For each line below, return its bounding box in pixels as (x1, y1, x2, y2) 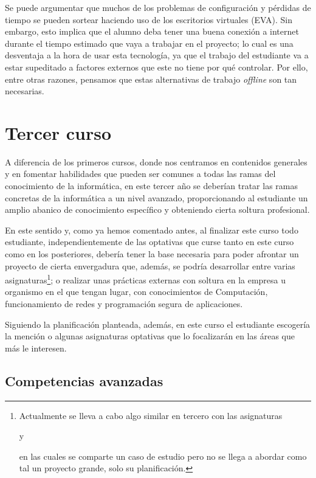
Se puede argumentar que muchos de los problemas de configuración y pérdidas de (5, 1, 311, 13)
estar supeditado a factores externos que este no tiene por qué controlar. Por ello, (5, 60, 308, 73)
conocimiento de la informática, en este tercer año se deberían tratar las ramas (5, 179, 298, 192)
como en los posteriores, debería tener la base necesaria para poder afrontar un (5, 248, 299, 260)
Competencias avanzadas (5, 371, 163, 390)
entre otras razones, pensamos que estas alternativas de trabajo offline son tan (5, 72, 297, 85)
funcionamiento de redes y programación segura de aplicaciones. (5, 297, 243, 310)
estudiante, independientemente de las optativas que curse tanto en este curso (5, 235, 294, 248)
